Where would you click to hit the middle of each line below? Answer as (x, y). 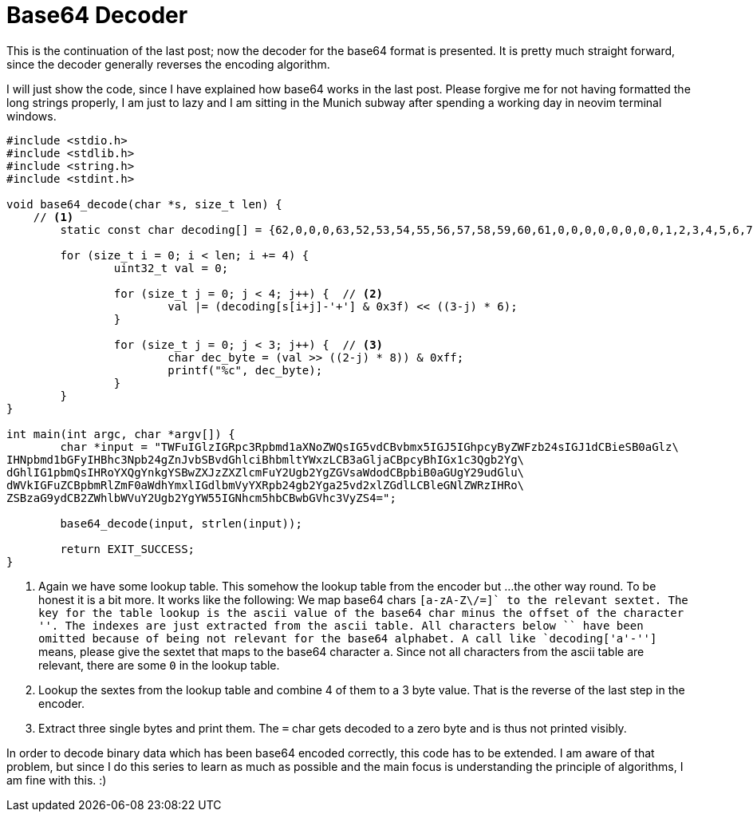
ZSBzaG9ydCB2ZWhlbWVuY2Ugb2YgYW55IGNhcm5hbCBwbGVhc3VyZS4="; (201, 498)
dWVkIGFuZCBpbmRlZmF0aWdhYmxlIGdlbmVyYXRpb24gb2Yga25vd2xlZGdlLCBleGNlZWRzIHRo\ (266, 485)
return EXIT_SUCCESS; (128, 549)
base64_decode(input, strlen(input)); (181, 523)
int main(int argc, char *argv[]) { (121, 434)
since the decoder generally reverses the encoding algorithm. (168, 64)
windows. (32, 116)
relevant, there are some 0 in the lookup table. (159, 665)
